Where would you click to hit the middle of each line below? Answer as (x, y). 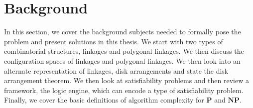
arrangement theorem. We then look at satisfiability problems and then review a (126, 80)
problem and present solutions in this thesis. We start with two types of (114, 41)
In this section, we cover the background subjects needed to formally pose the (123, 32)
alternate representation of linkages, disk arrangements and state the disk (116, 70)
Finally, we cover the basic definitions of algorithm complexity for (104, 100)
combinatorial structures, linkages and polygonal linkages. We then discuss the (124, 51)
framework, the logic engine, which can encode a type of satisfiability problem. (124, 90)
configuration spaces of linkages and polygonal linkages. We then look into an (122, 60)
